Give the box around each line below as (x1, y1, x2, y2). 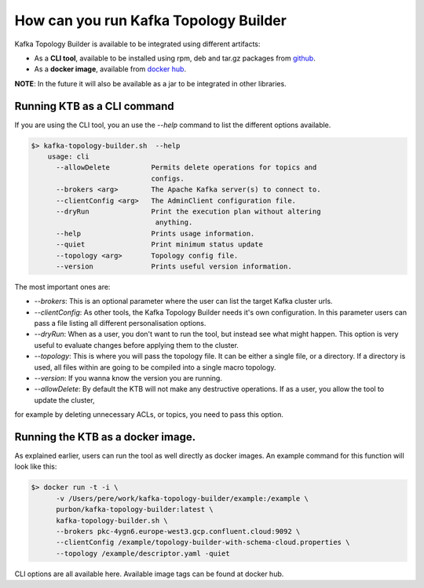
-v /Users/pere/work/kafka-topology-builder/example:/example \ (56, 494, 309, 502)
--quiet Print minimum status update (56, 240, 263, 249)
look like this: (14, 462, 57, 471)
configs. (151, 173, 185, 183)
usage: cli (47, 152, 90, 161)
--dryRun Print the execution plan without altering (56, 206, 321, 216)
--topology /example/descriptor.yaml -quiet (56, 549, 231, 557)
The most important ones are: (14, 282, 111, 291)
